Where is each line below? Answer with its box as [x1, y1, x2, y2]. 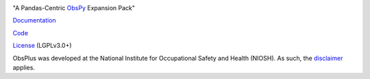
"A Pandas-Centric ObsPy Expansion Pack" [12, 4, 136, 12]
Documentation [12, 16, 56, 25]
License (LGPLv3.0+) [12, 42, 72, 50]
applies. [12, 63, 36, 72]
